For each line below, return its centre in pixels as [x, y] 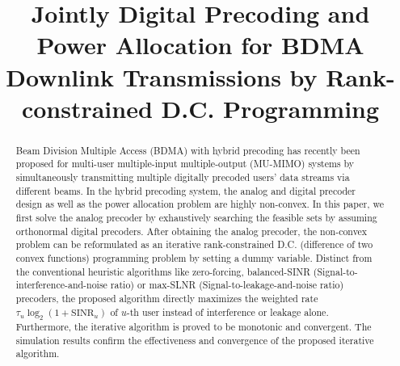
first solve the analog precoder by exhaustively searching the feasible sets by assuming [196, 218]
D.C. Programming [270, 108]
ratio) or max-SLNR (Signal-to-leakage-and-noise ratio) [227, 285]
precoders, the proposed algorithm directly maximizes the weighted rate [167, 298]
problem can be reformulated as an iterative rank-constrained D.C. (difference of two [194, 244]
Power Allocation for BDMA [200, 45]
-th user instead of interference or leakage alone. [227, 311]
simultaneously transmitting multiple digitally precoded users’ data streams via [183, 177]
